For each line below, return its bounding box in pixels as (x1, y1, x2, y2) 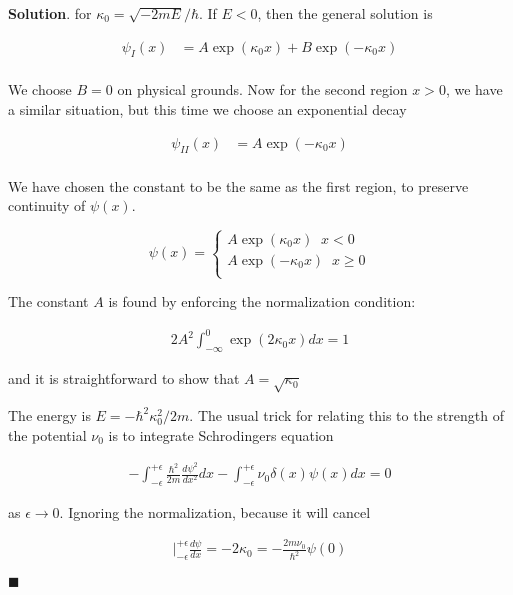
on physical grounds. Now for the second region (117, 79, 408, 100)
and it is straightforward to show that (8, 368, 240, 389)
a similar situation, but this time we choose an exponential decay (8, 99, 407, 120)
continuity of (8, 195, 86, 216)
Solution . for (8, 3, 92, 23)
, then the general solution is (257, 3, 433, 23)
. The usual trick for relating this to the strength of (189, 404, 504, 425)
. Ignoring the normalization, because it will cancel (59, 501, 371, 522)
